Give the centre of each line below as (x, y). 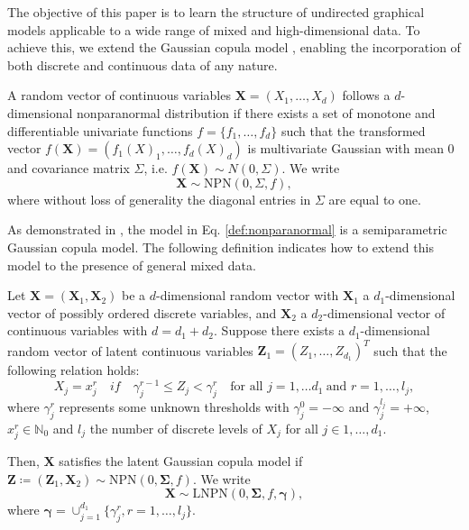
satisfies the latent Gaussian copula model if (181, 460)
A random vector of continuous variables (119, 95)
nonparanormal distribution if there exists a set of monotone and (256, 112)
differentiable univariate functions (100, 130)
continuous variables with (78, 330)
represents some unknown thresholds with (174, 406)
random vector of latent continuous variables (130, 350)
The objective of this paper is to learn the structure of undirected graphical (216, 12)
